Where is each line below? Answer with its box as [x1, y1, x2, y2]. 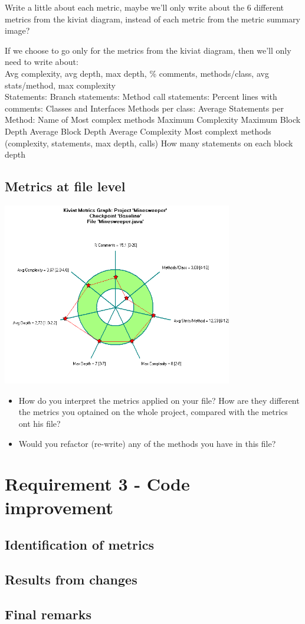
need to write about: [5, 55, 78, 68]
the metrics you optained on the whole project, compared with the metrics [18, 406, 288, 418]
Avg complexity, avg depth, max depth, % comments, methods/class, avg [5, 67, 269, 79]
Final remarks [5, 605, 91, 623]
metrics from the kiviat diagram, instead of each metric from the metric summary [5, 12, 300, 25]
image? [5, 24, 30, 37]
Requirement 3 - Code [5, 472, 190, 496]
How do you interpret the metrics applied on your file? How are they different [18, 394, 300, 406]
